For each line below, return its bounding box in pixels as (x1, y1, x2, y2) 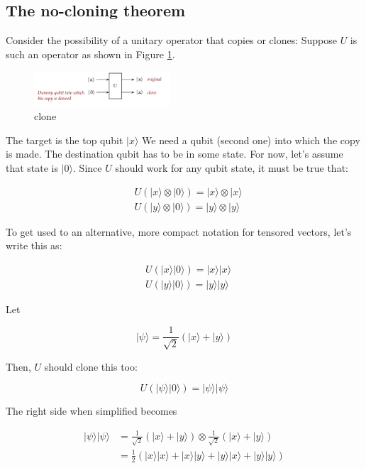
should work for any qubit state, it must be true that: (115, 160, 348, 175)
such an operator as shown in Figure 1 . (6, 46, 175, 61)
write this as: (6, 238, 62, 253)
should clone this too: (44, 359, 138, 374)
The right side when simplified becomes (6, 403, 177, 418)
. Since (73, 160, 102, 175)
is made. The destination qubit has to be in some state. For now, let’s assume (6, 146, 343, 161)
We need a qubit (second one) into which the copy (142, 132, 360, 147)
